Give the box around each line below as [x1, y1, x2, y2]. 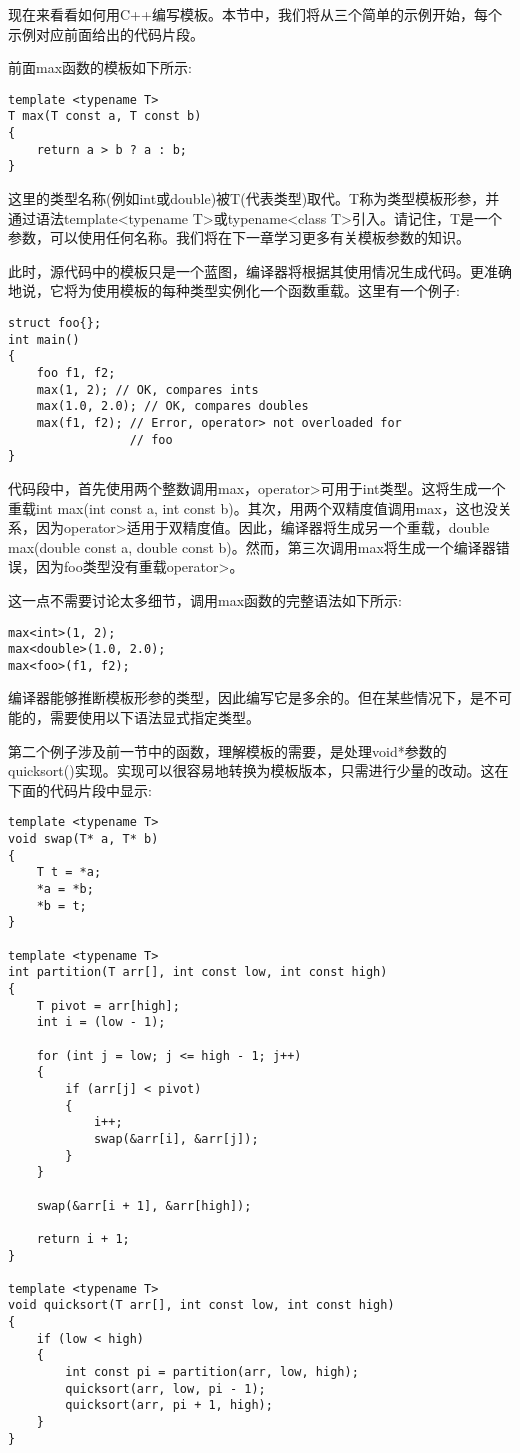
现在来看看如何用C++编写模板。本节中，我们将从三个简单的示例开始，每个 [8, 4, 502, 24]
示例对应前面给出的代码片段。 [8, 23, 204, 44]
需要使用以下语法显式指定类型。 [49, 707, 260, 728]
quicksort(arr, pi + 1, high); [65, 1398, 273, 1413]
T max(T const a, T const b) [8, 109, 202, 124]
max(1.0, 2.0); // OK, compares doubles [36, 399, 309, 414]
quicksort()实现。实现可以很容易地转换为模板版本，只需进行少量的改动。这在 [8, 760, 509, 781]
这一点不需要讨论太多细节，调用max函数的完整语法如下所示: [8, 589, 402, 610]
